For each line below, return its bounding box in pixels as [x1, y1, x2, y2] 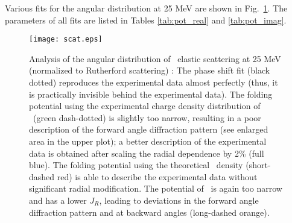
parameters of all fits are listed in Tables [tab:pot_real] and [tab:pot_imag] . [5, 13, 287, 26]
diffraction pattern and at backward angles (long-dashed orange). [29, 206, 270, 218]
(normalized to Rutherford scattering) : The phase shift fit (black [29, 64, 270, 77]
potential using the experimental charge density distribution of [29, 99, 261, 112]
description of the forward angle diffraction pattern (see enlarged [29, 123, 268, 136]
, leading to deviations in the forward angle [99, 193, 259, 206]
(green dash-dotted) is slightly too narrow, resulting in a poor [33, 111, 261, 124]
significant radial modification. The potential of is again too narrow [29, 182, 282, 195]
